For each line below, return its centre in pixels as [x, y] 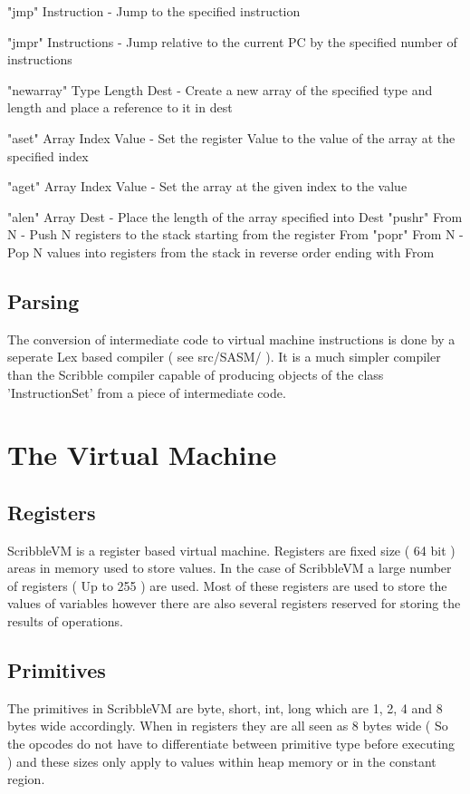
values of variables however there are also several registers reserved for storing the [234, 603]
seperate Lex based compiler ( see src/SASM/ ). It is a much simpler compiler [224, 357]
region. [26, 779]
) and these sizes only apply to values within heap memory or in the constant [222, 761]
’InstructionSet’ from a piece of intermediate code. [147, 392]
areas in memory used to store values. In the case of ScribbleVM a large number [230, 568]
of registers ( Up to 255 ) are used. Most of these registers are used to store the [227, 585]
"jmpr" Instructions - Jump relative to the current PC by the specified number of [232, 41]
